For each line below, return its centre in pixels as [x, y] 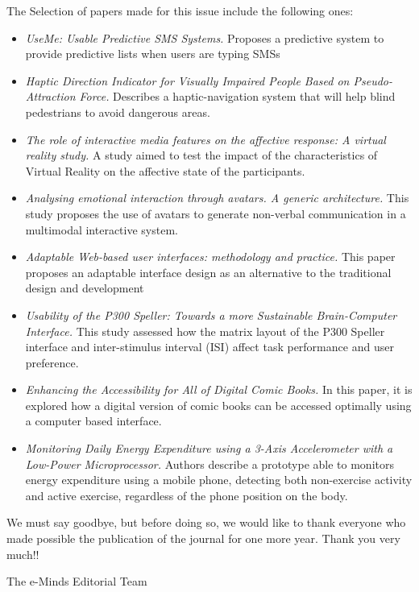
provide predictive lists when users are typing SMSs [153, 54]
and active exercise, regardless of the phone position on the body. [187, 495]
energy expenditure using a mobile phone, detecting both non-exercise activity [219, 480]
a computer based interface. [93, 421]
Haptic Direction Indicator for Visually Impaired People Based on [187, 80]
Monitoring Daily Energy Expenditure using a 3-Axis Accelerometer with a [209, 448]
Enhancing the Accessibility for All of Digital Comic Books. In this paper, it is [219, 389]
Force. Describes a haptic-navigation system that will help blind [237, 96]
